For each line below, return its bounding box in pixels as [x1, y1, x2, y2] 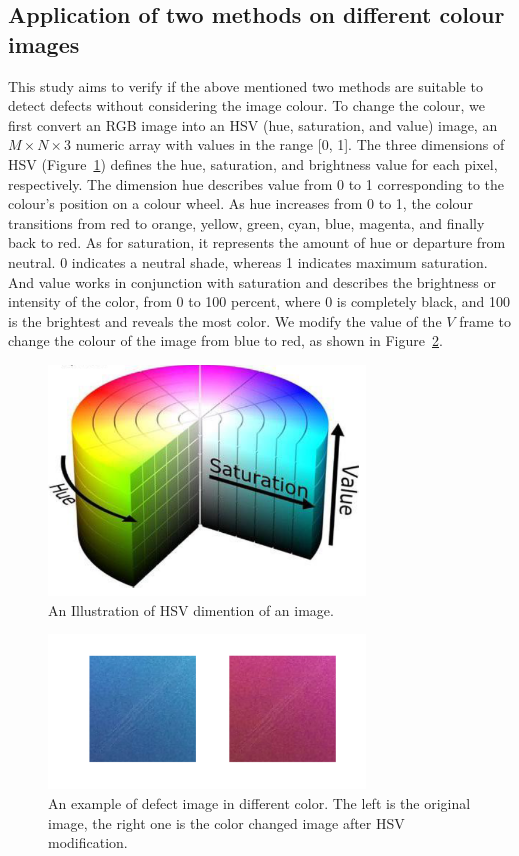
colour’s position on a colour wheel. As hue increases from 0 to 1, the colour [8, 193, 473, 214]
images [8, 28, 80, 59]
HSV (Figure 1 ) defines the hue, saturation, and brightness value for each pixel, [8, 153, 498, 174]
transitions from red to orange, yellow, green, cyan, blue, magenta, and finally [8, 212, 485, 233]
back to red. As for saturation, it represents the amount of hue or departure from [8, 232, 506, 253]
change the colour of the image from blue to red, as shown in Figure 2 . [8, 330, 443, 351]
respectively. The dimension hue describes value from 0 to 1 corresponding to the [8, 173, 505, 194]
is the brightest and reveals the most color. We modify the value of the [8, 310, 442, 331]
